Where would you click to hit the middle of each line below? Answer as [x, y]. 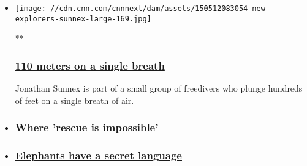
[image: [30, 9]
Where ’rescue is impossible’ [87, 127]
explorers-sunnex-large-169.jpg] [83, 19]
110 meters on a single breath [90, 65]
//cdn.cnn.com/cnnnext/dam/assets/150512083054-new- [160, 9]
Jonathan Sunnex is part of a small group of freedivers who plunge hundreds [159, 88]
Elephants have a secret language [98, 155]
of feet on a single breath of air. [74, 100]
